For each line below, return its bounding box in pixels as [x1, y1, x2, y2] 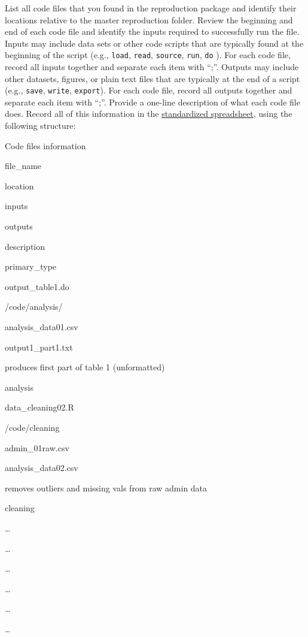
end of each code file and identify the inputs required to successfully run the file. [5, 25, 300, 38]
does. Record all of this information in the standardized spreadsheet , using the [5, 107, 292, 120]
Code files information [5, 139, 86, 152]
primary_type [5, 260, 57, 273]
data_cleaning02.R [5, 401, 74, 413]
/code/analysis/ [5, 300, 63, 313]
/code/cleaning [5, 421, 60, 433]
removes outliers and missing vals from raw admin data [5, 481, 208, 494]
